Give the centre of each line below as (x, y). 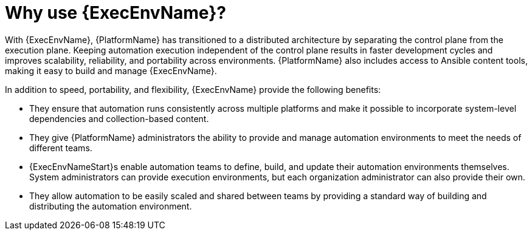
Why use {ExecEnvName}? (116, 13)
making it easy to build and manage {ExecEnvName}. (111, 70)
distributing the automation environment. (111, 206)
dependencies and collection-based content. (119, 118)
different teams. (61, 148)
